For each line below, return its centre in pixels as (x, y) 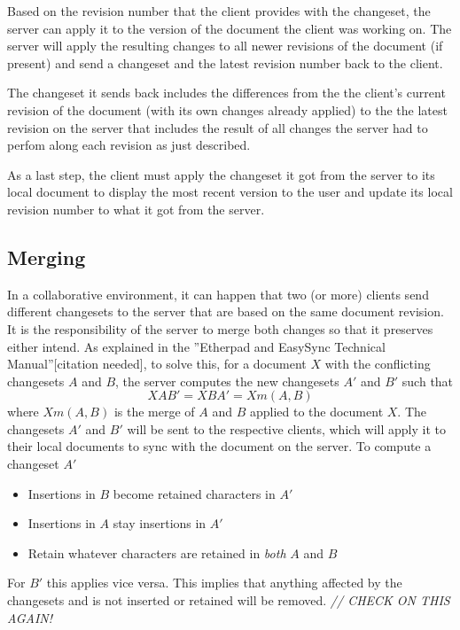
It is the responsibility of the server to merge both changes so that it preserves (220, 328)
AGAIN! (30, 617)
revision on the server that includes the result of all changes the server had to (218, 127)
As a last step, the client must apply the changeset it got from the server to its (221, 174)
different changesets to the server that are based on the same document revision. (226, 311)
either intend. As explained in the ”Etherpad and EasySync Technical (196, 346)
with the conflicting (378, 364)
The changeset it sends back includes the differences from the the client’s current (226, 93)
